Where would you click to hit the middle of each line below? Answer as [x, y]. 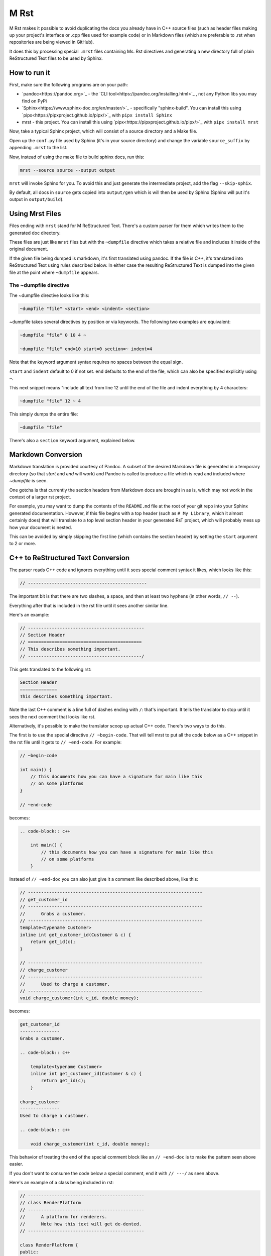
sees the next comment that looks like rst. [52, 716]
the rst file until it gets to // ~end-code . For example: [65, 742]
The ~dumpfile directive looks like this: [49, 295]
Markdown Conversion [46, 455]
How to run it [30, 73]
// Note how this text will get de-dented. [81, 1224]
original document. [29, 249]
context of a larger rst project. [40, 497]
